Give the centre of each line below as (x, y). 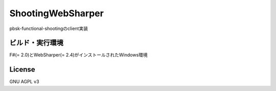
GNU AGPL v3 (24, 82)
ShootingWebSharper (57, 13)
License (22, 69)
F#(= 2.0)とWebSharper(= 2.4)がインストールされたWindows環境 (78, 55)
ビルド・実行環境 (36, 43)
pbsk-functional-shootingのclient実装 (49, 28)
